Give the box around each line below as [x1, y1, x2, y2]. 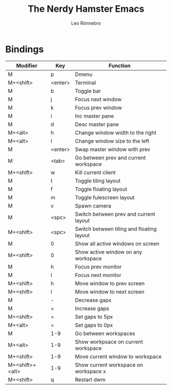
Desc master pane [75, 121, 119, 128]
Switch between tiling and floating [75, 225, 157, 232]
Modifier [16, 62, 37, 69]
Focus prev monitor [75, 263, 122, 270]
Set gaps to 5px [75, 313, 113, 320]
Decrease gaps [75, 296, 112, 303]
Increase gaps [75, 305, 110, 312]
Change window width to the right [75, 129, 157, 136]
